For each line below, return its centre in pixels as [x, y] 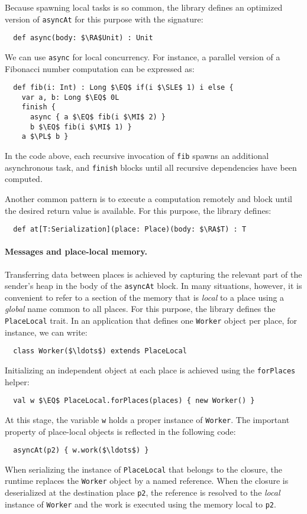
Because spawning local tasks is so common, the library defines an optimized [144, 7]
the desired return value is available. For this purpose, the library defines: [138, 210]
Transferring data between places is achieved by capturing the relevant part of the [153, 274]
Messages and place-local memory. [76, 251]
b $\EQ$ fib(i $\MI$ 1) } [81, 127]
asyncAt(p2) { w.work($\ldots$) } [81, 450]
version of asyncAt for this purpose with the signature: [104, 19]
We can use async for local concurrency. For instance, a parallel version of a [143, 56]
